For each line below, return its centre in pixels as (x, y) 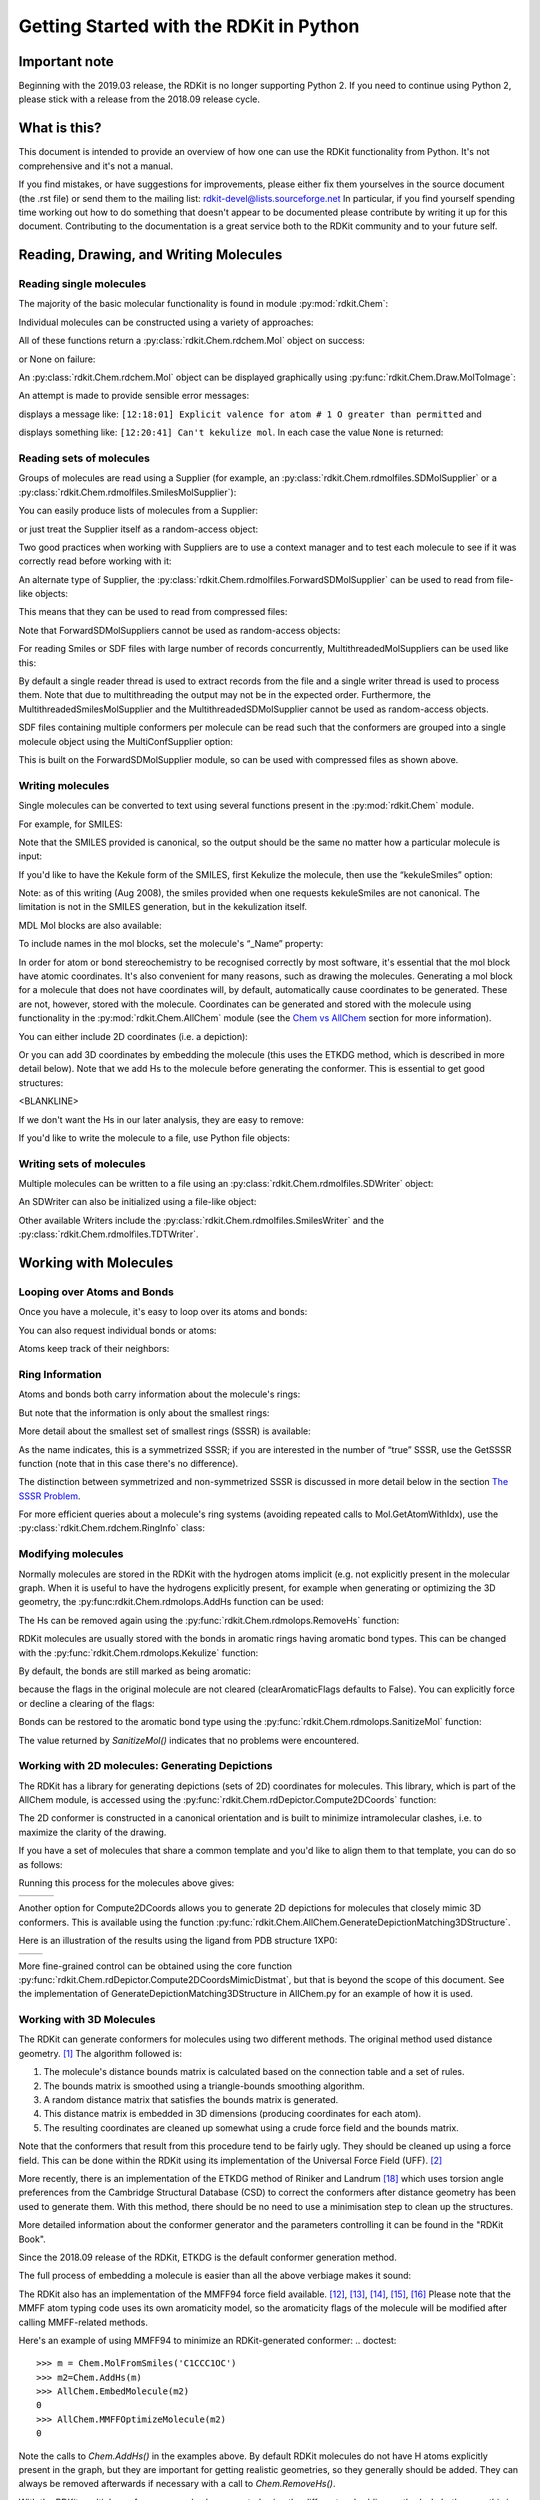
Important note (66, 61)
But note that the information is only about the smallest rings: (144, 1412)
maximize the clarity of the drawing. (92, 1832)
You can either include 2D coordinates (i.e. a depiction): (133, 1036)
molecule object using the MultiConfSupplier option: (126, 741)
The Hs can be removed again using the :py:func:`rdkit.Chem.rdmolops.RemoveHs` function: (209, 1620)
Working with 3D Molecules (87, 2020)
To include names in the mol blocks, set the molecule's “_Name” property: (171, 944)
